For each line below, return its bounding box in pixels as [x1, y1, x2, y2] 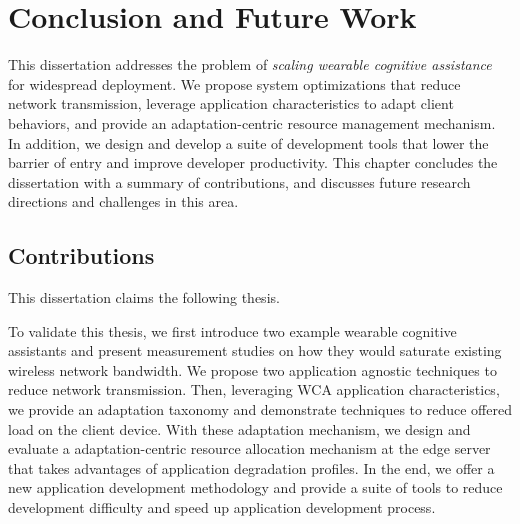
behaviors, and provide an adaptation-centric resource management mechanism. [8, 112, 496, 133]
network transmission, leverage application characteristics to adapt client [8, 93, 454, 114]
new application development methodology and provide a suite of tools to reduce [8, 477, 503, 498]
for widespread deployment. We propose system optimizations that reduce [8, 73, 461, 94]
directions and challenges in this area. [8, 191, 239, 212]
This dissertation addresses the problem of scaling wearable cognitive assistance [8, 54, 492, 75]
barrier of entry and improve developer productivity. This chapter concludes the [8, 152, 498, 173]
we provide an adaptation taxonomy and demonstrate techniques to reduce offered [8, 399, 512, 420]
